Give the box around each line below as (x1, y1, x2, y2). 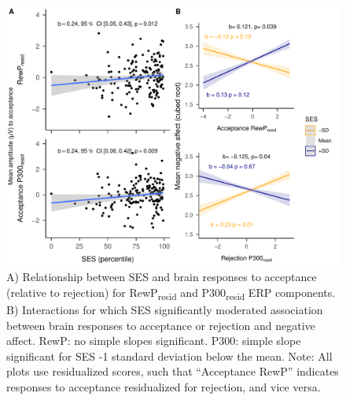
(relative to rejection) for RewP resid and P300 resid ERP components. (6, 283, 336, 302)
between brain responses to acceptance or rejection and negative (6, 317, 315, 333)
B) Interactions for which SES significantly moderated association (6, 301, 323, 317)
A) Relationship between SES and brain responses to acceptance (6, 269, 317, 285)
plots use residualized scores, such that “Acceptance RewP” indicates (6, 363, 339, 380)
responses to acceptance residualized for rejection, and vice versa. (6, 378, 321, 394)
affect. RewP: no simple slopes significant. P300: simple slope (6, 332, 301, 349)
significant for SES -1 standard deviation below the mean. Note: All (6, 347, 333, 364)
